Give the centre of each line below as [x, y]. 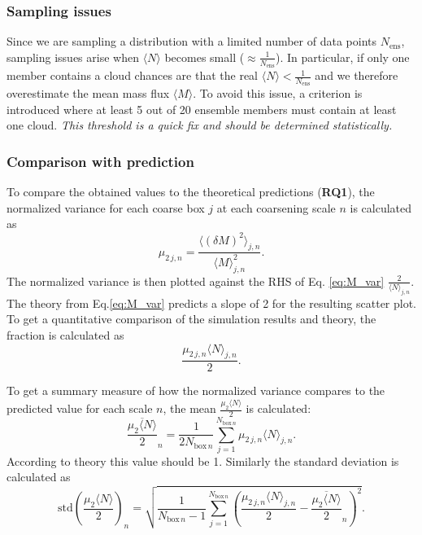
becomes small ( [204, 57]
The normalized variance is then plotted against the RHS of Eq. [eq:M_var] [196, 281]
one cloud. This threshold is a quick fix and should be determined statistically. [200, 125]
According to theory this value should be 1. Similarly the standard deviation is [203, 460]
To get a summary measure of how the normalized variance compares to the [196, 390]
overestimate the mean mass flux [88, 93]
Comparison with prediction [100, 161]
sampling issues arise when [73, 57]
